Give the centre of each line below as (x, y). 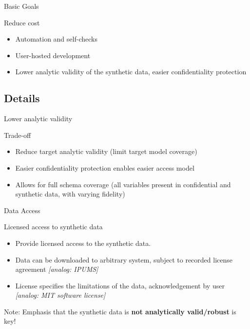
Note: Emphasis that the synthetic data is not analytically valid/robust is (120, 311)
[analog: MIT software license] (60, 295)
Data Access (22, 210)
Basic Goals (21, 6)
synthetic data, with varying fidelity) (70, 194)
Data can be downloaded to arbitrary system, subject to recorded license (124, 259)
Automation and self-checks (56, 39)
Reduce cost (22, 22)
